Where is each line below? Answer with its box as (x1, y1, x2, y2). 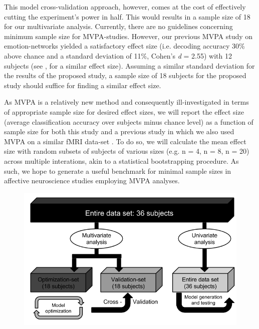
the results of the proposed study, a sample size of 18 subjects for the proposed (4, 70, 246, 81)
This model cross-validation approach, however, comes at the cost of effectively (4, 2, 246, 12)
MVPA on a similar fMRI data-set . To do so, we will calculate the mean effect (4, 136, 246, 146)
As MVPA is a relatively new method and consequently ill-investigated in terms (4, 97, 249, 107)
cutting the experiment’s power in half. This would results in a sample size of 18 (4, 11, 250, 22)
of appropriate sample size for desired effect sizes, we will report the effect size (4, 106, 244, 117)
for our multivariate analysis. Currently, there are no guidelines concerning (4, 21, 233, 32)
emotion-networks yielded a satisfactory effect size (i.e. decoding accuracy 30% (4, 41, 245, 51)
